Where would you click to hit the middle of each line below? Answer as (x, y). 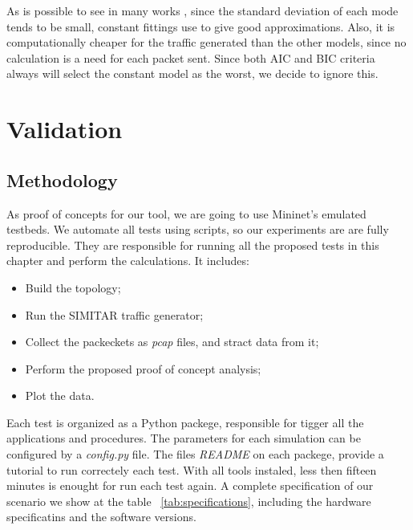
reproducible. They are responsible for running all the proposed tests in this (193, 245)
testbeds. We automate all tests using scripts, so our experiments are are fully (198, 229)
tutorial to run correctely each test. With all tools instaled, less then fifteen (192, 469)
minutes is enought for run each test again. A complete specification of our (190, 485)
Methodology (62, 179)
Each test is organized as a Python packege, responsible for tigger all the (185, 422)
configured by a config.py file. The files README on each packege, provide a (195, 454)
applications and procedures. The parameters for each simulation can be (184, 438)
